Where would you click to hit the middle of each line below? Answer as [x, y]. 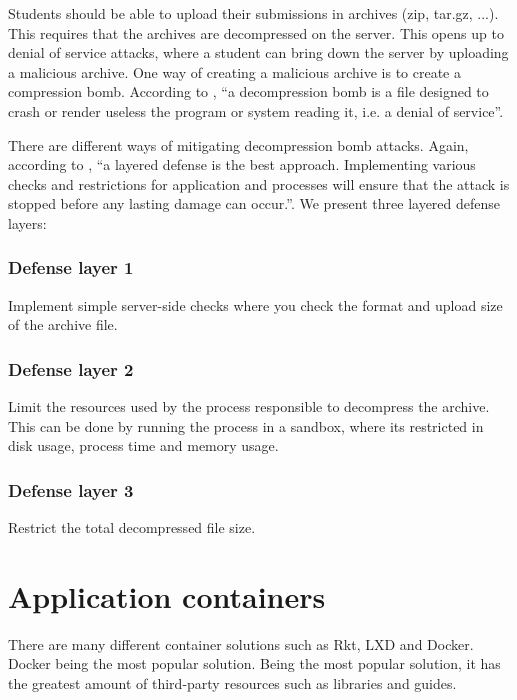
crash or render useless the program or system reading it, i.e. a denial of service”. [256, 110]
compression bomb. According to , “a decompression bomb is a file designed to [248, 91]
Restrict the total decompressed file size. [132, 527]
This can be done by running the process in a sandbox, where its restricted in [246, 425]
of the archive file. [63, 324]
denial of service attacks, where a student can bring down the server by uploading [258, 52]
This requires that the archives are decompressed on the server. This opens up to [256, 32]
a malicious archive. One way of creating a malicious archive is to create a [234, 71]
